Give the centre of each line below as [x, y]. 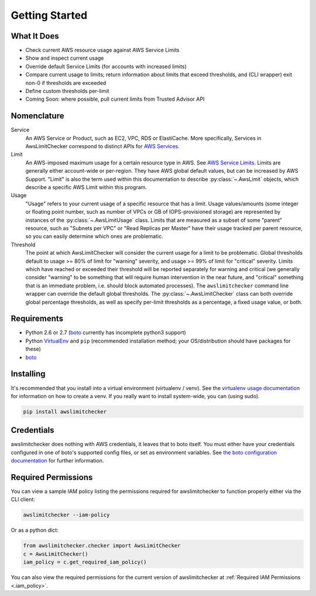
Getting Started [49, 15]
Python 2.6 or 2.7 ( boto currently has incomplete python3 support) [106, 333]
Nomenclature [37, 116]
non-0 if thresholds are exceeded [66, 83]
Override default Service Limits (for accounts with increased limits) [106, 66]
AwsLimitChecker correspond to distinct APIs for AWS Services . [102, 146]
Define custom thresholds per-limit [67, 91]
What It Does [35, 36]
